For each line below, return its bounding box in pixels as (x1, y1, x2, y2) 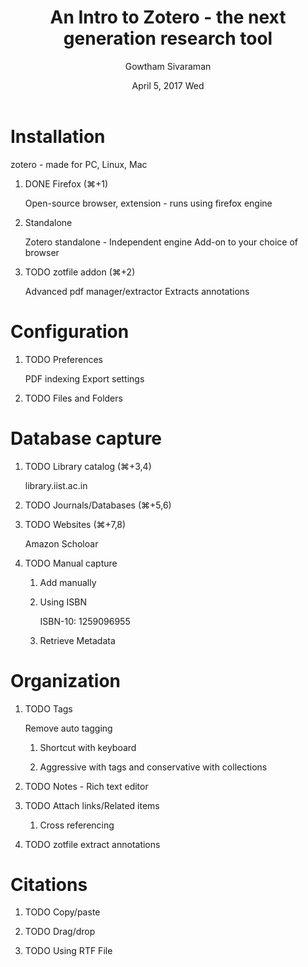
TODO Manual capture (24, 557, 118, 569)
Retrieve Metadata (39, 634, 116, 646)
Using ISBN (39, 596, 88, 608)
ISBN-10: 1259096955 (39, 615, 131, 627)
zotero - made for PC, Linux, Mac (10, 158, 148, 170)
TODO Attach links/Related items (24, 799, 160, 811)
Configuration (10, 320, 130, 343)
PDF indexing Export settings (24, 372, 145, 385)
